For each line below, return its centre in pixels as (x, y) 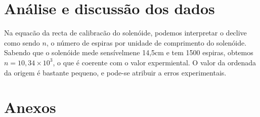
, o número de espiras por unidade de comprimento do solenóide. (146, 42)
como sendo (22, 42)
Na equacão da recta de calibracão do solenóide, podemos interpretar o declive (125, 33)
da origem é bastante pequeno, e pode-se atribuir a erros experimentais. (115, 72)
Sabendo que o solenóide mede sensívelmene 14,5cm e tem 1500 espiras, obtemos (129, 52)
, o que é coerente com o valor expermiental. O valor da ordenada (155, 62)
